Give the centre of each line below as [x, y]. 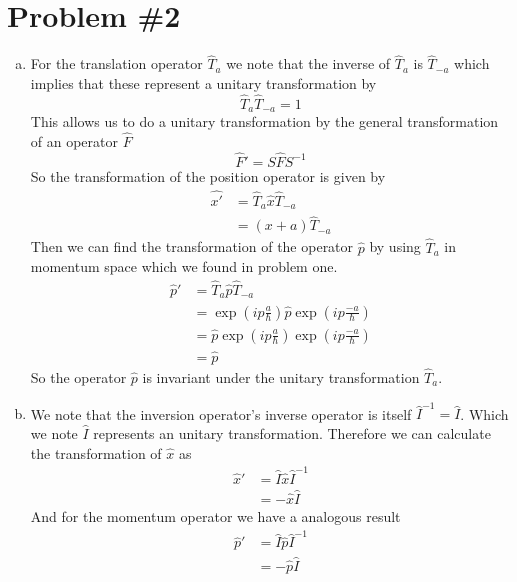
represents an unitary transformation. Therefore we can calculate [292, 432]
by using [395, 246]
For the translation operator [116, 63]
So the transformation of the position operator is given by [208, 175]
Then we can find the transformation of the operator [192, 246]
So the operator [78, 377]
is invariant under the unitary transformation [281, 377]
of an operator [74, 141]
